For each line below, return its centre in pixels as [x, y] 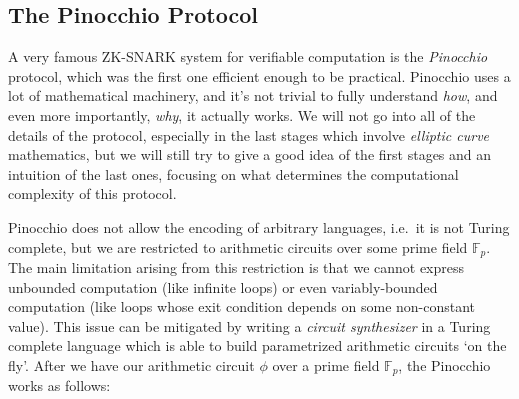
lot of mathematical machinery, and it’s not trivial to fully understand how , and [253, 95]
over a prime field [326, 364]
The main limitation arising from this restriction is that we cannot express [236, 267]
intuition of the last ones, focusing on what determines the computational [233, 173]
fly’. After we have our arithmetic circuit [131, 364]
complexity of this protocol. [92, 193]
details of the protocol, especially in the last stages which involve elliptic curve [249, 134]
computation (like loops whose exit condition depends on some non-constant [242, 306]
